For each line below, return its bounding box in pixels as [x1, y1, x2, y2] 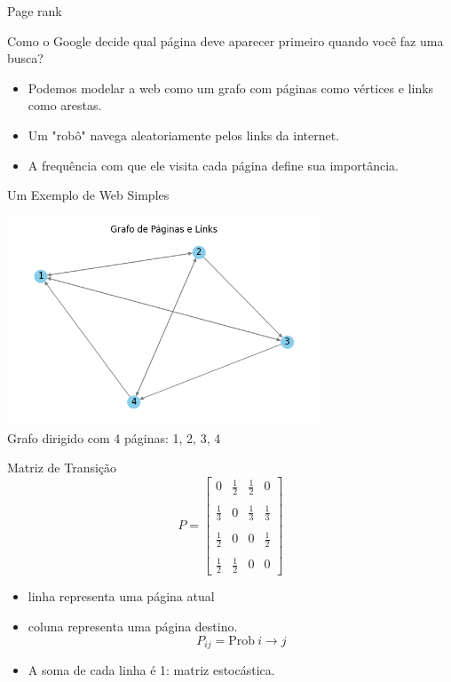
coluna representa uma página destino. [28, 616, 238, 635]
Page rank [7, 2, 62, 20]
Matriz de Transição [7, 458, 117, 477]
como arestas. [28, 96, 102, 115]
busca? [7, 49, 44, 67]
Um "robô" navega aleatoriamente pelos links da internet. [28, 125, 340, 144]
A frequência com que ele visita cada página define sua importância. [28, 155, 399, 174]
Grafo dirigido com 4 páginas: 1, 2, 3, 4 [7, 428, 221, 447]
